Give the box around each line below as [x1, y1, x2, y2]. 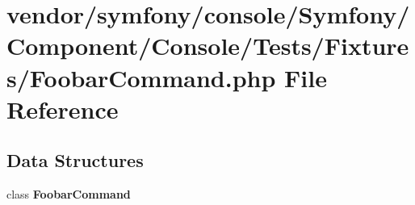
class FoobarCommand [6, 186, 131, 203]
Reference [6, 92, 119, 125]
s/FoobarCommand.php [6, 61, 276, 94]
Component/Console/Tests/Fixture [6, 29, 409, 62]
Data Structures [6, 148, 144, 173]
